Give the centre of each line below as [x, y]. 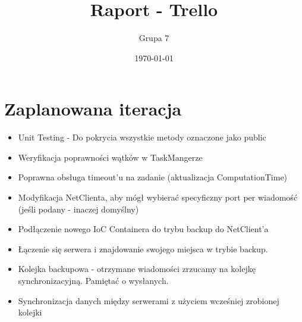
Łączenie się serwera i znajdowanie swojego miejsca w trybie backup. [143, 248]
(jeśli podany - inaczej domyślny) [78, 209]
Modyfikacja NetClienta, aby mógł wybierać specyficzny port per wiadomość [158, 197]
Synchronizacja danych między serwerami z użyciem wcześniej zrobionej [149, 300]
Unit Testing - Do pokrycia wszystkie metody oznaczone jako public [142, 137]
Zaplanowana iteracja [93, 109]
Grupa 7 [154, 38]
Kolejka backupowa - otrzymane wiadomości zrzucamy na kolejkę [137, 269]
